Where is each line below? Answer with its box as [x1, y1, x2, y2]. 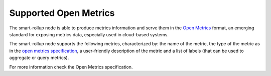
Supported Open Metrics [9, 7, 115, 18]
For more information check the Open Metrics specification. [9, 64, 133, 70]
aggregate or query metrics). [9, 55, 69, 61]
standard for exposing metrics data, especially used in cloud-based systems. [9, 31, 169, 37]
